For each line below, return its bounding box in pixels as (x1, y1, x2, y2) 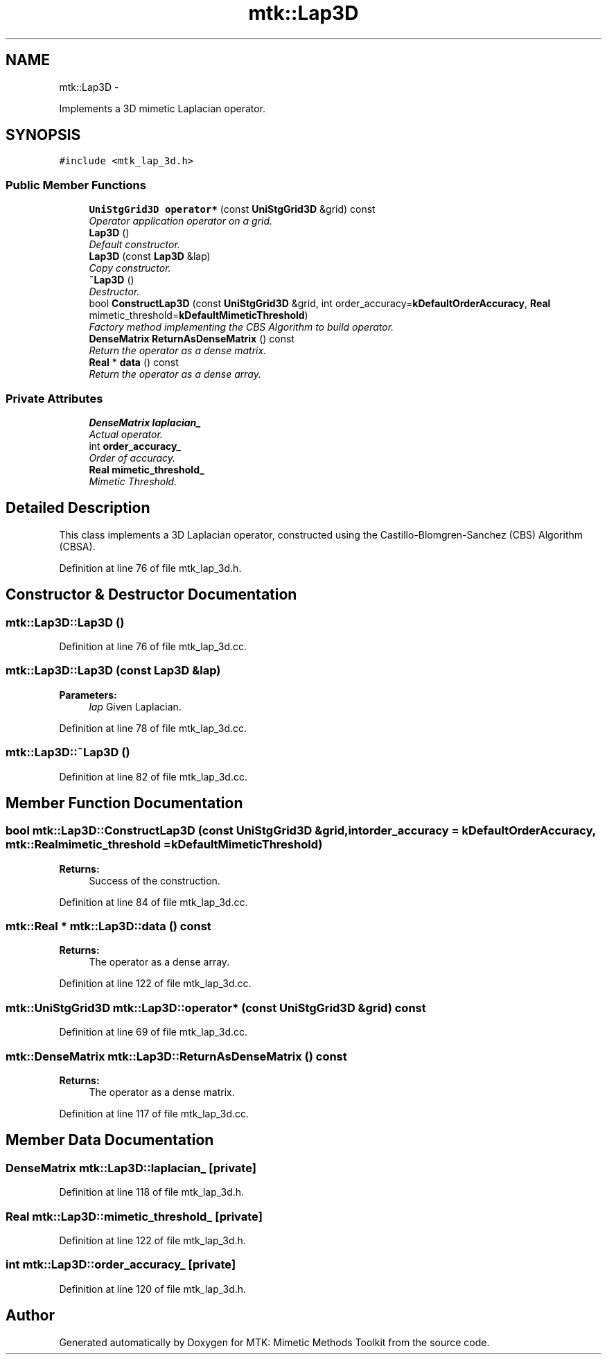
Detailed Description (6, 499, 150, 517)
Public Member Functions (6, 177, 146, 192)
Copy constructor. (89, 262, 171, 274)
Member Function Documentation (6, 794, 243, 812)
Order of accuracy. (89, 451, 176, 464)
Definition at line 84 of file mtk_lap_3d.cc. (59, 896, 248, 908)
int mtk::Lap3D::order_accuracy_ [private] (6, 1257, 236, 1272)
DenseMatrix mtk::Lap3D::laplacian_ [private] (6, 1160, 256, 1175)
